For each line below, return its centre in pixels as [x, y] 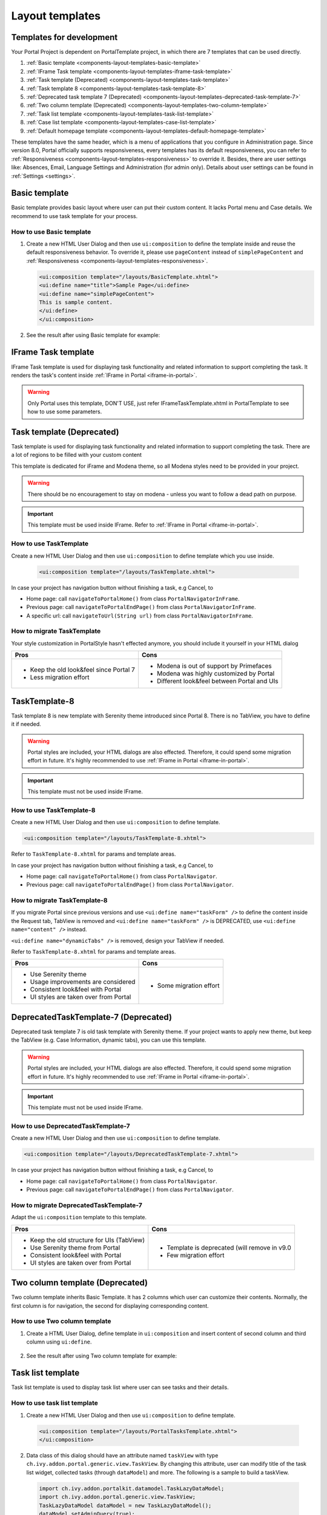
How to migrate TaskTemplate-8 [60, 901]
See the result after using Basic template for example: [93, 335]
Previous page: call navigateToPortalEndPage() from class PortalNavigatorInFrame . [141, 607]
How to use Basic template [51, 231]
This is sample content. [76, 302]
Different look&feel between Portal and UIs [217, 681]
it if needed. [26, 724]
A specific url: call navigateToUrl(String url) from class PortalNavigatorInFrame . [140, 616]
